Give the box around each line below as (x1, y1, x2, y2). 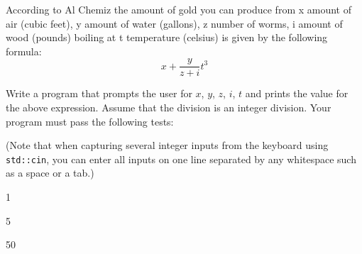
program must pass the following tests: (6, 114, 174, 128)
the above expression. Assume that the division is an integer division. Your (6, 100, 331, 115)
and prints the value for (245, 86, 349, 101)
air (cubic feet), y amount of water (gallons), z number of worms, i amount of (6, 16, 343, 31)
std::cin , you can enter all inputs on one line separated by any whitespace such (6, 151, 356, 166)
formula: (6, 43, 42, 58)
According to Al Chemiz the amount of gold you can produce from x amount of (6, 2, 352, 16)
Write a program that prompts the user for (6, 86, 192, 101)
